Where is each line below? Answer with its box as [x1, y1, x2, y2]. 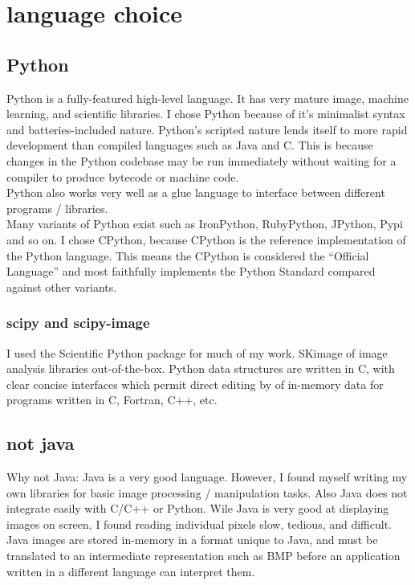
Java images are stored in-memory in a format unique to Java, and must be [6, 531, 378, 548]
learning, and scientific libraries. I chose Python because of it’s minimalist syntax [6, 105, 405, 122]
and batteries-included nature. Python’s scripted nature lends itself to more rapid [6, 121, 408, 137]
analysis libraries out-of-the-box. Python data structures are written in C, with [6, 360, 395, 377]
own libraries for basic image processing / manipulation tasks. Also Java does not [6, 484, 408, 501]
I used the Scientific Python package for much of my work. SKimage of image [6, 344, 388, 361]
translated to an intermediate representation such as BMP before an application [6, 547, 401, 564]
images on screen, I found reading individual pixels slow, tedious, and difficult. [6, 515, 393, 532]
